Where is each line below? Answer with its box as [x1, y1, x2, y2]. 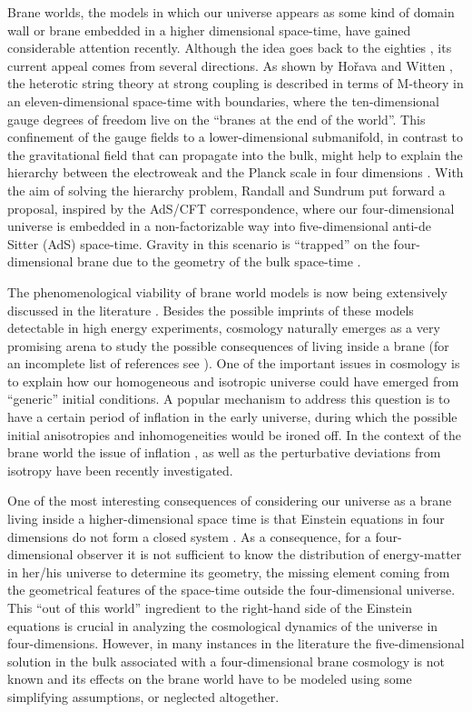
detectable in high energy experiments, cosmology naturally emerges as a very [7, 318, 440, 337]
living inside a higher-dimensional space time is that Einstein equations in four [7, 509, 445, 528]
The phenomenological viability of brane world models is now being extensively [7, 282, 447, 301]
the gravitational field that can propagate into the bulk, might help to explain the [7, 145, 463, 164]
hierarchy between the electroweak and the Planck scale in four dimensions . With [7, 163, 464, 182]
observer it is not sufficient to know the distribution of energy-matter [77, 545, 462, 564]
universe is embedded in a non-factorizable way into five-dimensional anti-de [7, 216, 431, 236]
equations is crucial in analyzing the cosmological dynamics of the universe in [7, 616, 438, 635]
